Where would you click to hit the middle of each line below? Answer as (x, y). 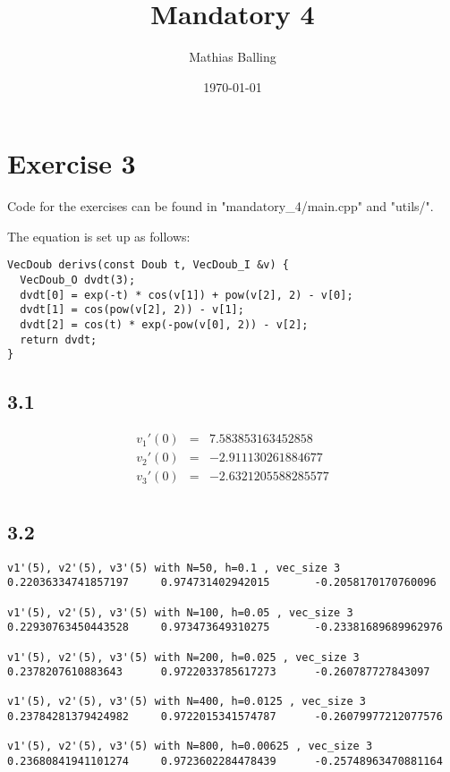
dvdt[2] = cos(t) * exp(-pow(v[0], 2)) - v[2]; (164, 325)
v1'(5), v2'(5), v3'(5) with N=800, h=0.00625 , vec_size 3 (190, 747)
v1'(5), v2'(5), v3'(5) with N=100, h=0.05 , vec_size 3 (180, 612)
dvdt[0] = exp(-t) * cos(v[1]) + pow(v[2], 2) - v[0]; (187, 295)
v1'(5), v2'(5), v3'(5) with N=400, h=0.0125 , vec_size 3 (187, 702)
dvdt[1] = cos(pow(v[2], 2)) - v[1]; (132, 310)
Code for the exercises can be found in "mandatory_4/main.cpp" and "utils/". (221, 206)
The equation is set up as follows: (99, 236)
